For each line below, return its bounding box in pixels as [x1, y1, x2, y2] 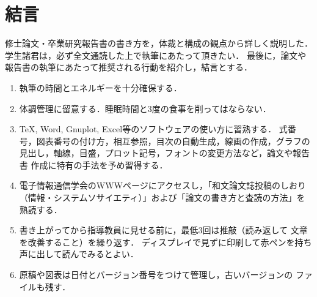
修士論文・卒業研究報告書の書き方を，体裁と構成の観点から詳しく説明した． [5, 37, 313, 50]
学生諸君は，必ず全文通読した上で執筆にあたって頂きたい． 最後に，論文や [5, 48, 307, 61]
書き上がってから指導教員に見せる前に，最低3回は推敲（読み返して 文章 [19, 224, 308, 236]
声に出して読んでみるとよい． [19, 247, 139, 260]
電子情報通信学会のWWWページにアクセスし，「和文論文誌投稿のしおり [19, 179, 306, 192]
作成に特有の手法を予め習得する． [31, 158, 168, 171]
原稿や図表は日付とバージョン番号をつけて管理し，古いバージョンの [19, 268, 293, 281]
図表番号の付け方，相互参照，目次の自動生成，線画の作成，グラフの [36, 134, 310, 147]
